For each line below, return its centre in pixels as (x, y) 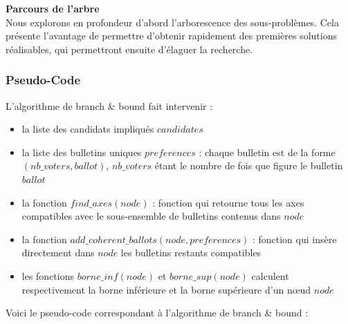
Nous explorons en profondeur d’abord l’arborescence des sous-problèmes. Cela (172, 22)
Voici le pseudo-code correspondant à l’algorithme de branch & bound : (157, 313)
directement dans (58, 252)
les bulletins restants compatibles (191, 252)
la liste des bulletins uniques (82, 152)
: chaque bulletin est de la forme (267, 152)
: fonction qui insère (294, 239)
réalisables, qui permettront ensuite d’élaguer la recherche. (129, 49)
